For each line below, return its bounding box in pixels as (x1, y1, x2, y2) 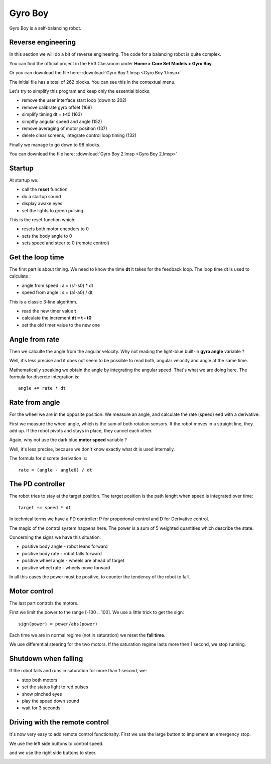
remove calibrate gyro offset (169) (22, 104, 92, 110)
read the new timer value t (22, 308, 76, 314)
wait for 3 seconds (22, 705, 61, 711)
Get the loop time (9, 253, 64, 261)
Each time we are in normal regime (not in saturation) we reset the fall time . (9, 632, 166, 638)
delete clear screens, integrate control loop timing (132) (22, 132, 137, 138)
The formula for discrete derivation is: (9, 455, 87, 462)
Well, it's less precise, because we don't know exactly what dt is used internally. (9, 446, 175, 452)
